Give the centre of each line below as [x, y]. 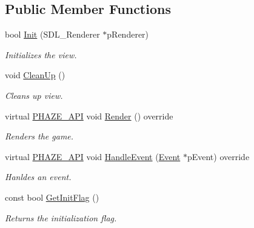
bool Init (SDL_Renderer [52, 34]
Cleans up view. [34, 95]
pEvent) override [218, 156]
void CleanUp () [35, 75]
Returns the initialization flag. [61, 217]
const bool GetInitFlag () [52, 197]
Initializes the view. [41, 54]
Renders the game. [39, 136]
